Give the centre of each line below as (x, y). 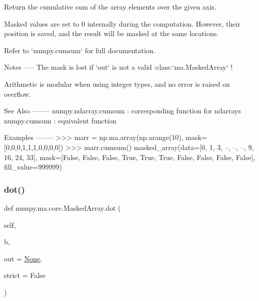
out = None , (23, 258)
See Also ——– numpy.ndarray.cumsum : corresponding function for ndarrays (122, 111)
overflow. (17, 94)
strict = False (25, 275)
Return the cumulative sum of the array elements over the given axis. (110, 7)
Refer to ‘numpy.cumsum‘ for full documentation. (80, 50)
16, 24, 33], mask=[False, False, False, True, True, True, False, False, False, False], (130, 157)
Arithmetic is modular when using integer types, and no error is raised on (117, 84)
